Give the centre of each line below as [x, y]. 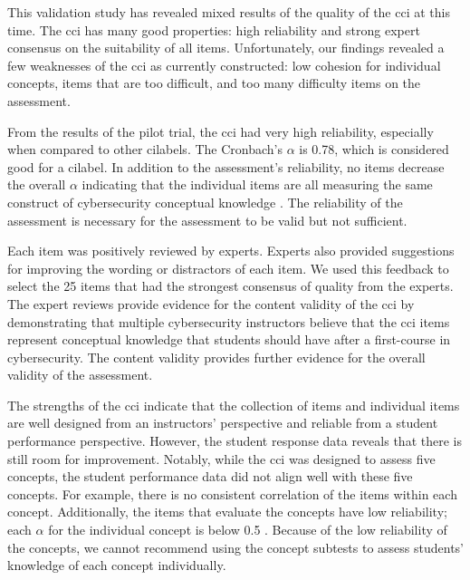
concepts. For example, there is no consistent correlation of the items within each [232, 493]
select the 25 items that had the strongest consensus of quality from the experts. [230, 286]
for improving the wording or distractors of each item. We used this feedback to [228, 268]
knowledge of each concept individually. [117, 565]
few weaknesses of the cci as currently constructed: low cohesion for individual [224, 65]
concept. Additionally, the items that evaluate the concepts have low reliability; [227, 512]
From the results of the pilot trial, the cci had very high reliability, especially [221, 131]
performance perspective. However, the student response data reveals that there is [235, 441]
